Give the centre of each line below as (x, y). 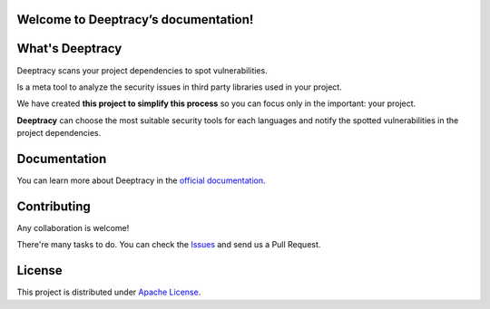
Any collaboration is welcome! (73, 227)
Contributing (54, 206)
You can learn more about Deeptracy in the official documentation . (142, 180)
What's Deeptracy (69, 48)
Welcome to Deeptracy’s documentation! (135, 19)
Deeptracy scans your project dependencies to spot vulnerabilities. (142, 70)
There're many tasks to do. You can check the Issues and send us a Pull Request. (169, 245)
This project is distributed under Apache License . (109, 292)
